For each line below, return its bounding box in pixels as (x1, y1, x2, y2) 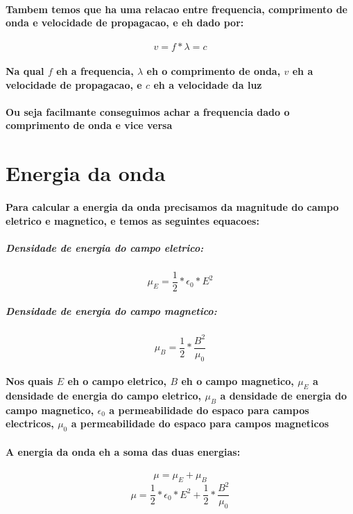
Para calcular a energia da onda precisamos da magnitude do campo (6, 199, 339, 214)
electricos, (6, 416, 54, 431)
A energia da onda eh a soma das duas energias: (6, 444, 241, 459)
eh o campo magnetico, (181, 374, 294, 388)
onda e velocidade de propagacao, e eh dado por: (6, 15, 244, 30)
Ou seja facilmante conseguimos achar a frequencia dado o (6, 104, 290, 119)
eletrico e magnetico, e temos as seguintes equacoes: (6, 213, 259, 228)
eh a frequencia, (56, 63, 134, 78)
